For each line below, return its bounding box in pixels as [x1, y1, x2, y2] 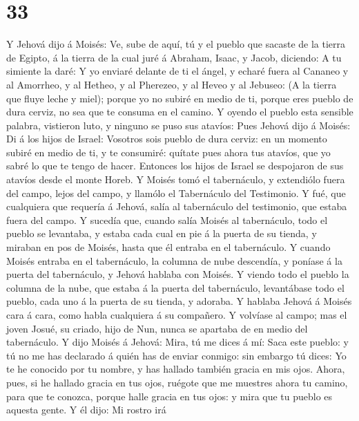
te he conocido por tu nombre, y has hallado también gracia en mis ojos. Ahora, [6, 362, 345, 376]
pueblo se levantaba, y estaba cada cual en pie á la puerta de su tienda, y [6, 226, 317, 241]
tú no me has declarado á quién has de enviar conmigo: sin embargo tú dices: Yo [6, 348, 347, 362]
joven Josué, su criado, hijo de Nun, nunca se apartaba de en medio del [6, 321, 308, 335]
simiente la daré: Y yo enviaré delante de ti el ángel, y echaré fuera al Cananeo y [6, 64, 349, 78]
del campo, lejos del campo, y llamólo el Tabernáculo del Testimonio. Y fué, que [6, 185, 346, 200]
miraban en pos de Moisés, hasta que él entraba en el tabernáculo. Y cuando [6, 240, 331, 254]
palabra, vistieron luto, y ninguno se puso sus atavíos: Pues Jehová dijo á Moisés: [6, 118, 351, 132]
